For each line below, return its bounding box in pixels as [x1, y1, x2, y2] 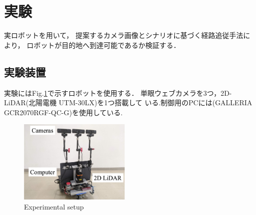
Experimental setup [24, 202, 84, 212]
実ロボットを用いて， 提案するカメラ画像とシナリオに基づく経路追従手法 [4, 30, 244, 40]
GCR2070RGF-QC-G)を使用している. [4, 107, 123, 117]
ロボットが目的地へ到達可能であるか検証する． [26, 39, 181, 50]
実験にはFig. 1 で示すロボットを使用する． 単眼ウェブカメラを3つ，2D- [4, 87, 232, 98]
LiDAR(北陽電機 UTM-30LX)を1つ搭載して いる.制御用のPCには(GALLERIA [4, 97, 253, 108]
